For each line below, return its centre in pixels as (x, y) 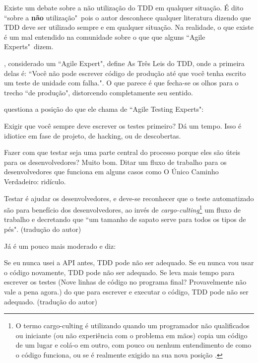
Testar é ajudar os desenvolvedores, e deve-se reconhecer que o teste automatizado (129, 198)
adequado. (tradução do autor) (51, 301)
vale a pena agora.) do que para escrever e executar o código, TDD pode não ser (126, 291)
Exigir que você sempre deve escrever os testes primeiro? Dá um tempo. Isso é (123, 125)
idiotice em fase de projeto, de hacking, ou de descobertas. (93, 135)
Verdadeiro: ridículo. (35, 181)
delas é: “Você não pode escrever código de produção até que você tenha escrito (125, 73)
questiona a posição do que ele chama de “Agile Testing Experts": (104, 109)
